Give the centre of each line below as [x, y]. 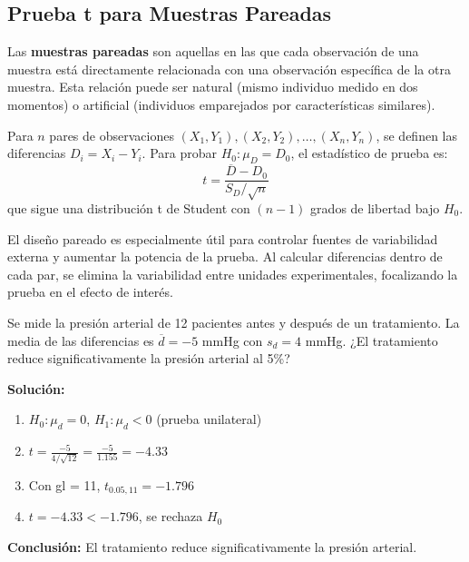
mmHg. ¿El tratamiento [371, 340]
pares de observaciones [112, 135]
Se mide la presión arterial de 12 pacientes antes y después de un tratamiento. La [234, 322]
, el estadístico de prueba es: [369, 153]
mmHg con [232, 340]
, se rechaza [171, 516]
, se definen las [417, 135]
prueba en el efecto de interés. [90, 292]
